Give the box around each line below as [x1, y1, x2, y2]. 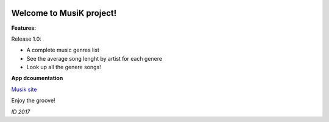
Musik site [11, 86, 37, 93]
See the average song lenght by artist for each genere [26, 55, 163, 62]
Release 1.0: [11, 35, 42, 42]
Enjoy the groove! [11, 97, 55, 104]
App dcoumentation [11, 75, 63, 82]
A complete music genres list [26, 46, 100, 54]
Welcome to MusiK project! [11, 8, 117, 18]
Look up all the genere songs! [26, 64, 102, 71]
